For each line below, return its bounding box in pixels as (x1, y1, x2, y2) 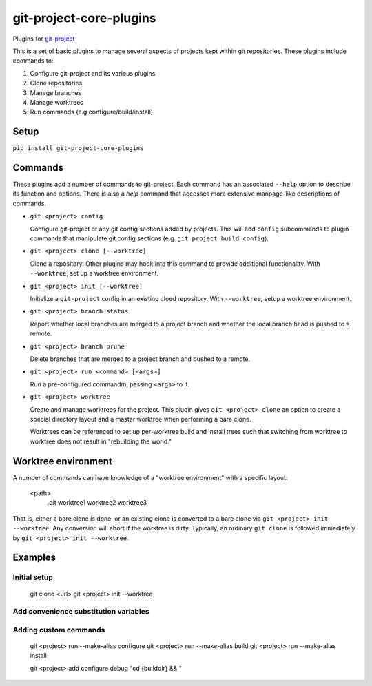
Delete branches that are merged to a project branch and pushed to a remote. (30, 355, 251, 363)
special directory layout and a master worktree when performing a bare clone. (30, 415, 251, 423)
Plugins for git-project (12, 34, 75, 43)
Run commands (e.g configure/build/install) (30, 107, 154, 116)
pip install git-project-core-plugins (12, 145, 144, 152)
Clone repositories (30, 79, 83, 87)
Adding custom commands (12, 625, 105, 634)
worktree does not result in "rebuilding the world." (30, 437, 172, 446)
